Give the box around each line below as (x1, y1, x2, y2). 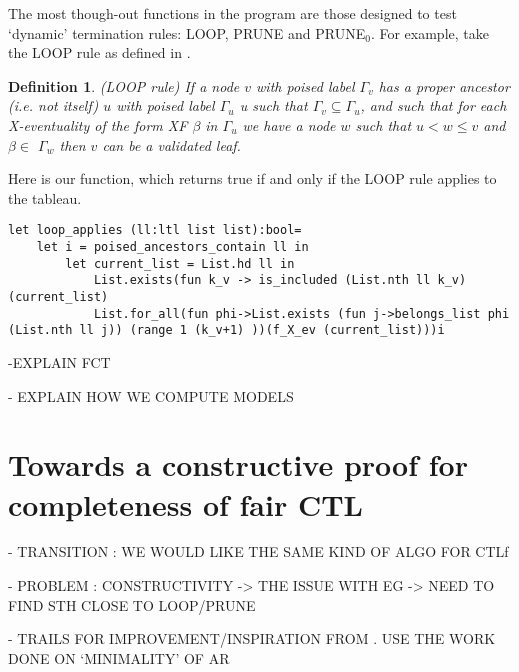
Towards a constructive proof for (8, 444, 468, 485)
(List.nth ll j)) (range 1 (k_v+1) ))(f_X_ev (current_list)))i (8, 323, 445, 338)
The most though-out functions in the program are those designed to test (8, 3, 457, 23)
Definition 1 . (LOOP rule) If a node (8, 75, 240, 96)
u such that (239, 95, 308, 116)
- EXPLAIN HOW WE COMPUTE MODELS (8, 385, 294, 406)
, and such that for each (360, 95, 507, 116)
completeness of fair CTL (8, 483, 363, 524)
